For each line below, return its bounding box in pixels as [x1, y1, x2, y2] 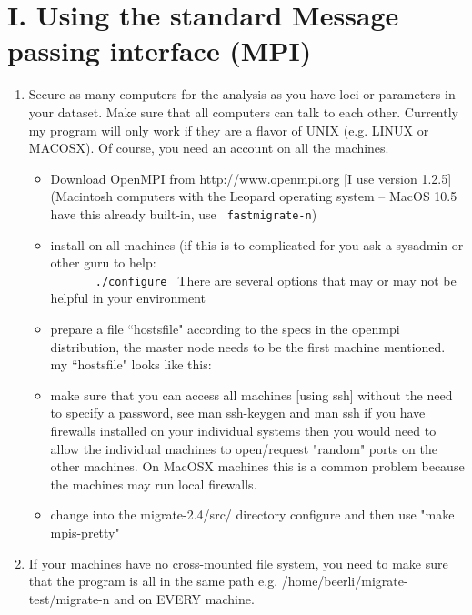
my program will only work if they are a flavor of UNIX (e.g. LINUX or [28, 120, 429, 139]
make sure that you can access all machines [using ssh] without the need [50, 385, 453, 404]
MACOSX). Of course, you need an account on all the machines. [28, 138, 389, 157]
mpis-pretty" [50, 522, 120, 541]
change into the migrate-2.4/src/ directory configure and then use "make [50, 505, 455, 524]
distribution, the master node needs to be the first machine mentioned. [50, 337, 446, 356]
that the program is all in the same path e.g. [28, 571, 278, 590]
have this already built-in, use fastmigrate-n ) [50, 204, 317, 223]
